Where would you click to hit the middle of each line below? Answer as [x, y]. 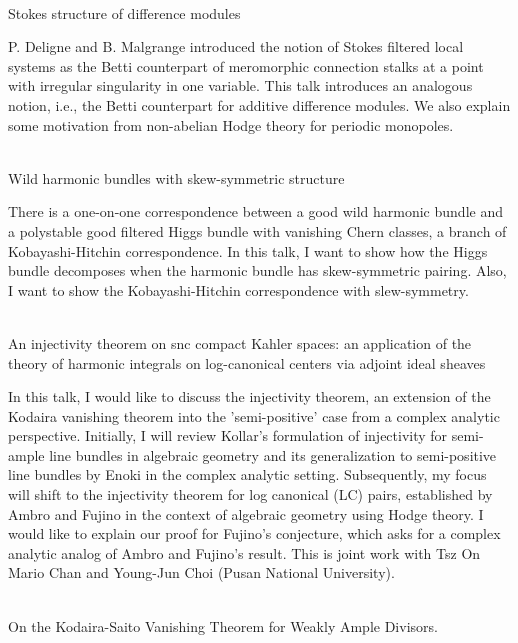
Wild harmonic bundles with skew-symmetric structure [176, 177]
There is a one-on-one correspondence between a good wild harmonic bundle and [255, 211]
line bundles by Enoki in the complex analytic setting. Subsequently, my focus [247, 474]
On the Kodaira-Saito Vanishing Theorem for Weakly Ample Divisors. [223, 625]
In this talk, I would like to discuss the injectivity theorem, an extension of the [249, 396]
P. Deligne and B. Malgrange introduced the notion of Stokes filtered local [236, 46]
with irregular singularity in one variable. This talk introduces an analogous [240, 85]
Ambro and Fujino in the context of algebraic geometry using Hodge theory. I [246, 513]
